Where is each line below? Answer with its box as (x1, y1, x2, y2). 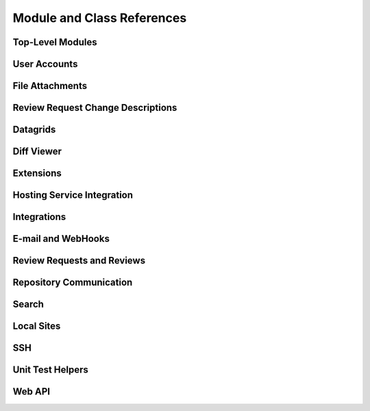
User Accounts (12, 58, 78, 70)
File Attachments (12, 80, 88, 92)
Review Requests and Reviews (12, 255, 146, 266)
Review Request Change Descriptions (12, 102, 177, 114)
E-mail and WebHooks (12, 233, 110, 245)
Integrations (12, 211, 66, 223)
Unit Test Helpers (12, 364, 89, 376)
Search (12, 299, 45, 310)
